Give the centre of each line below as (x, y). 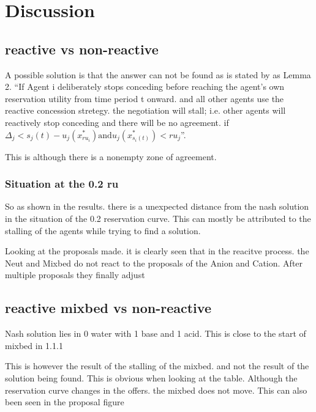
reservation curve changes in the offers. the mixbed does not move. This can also (156, 390)
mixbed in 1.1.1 (34, 345)
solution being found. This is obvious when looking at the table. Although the (151, 377)
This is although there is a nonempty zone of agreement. (111, 156)
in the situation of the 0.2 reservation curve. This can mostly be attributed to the (158, 218)
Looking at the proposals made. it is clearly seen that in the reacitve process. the (157, 251)
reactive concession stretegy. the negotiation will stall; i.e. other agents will (145, 110)
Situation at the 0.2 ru (62, 184)
